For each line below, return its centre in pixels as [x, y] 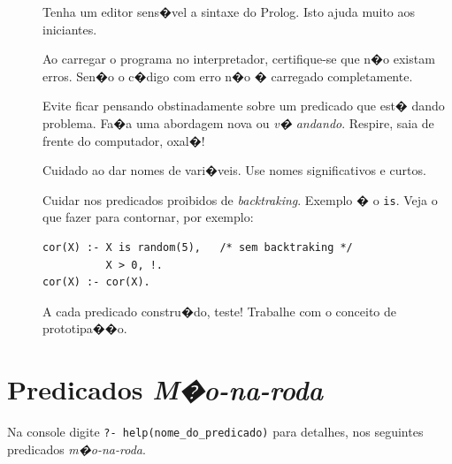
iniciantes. [70, 29]
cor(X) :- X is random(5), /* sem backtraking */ [198, 247]
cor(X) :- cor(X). [96, 282]
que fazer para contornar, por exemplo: [148, 217]
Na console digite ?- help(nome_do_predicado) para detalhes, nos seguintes [215, 432]
